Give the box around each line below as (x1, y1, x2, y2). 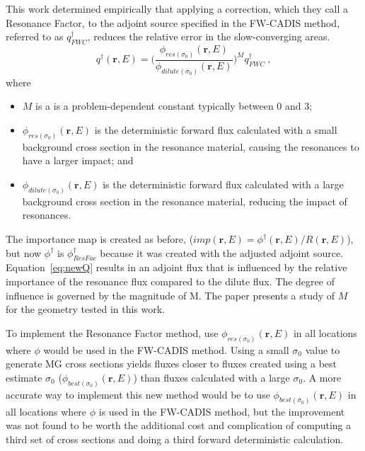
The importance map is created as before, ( (6, 232, 194, 246)
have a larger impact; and (22, 153, 134, 168)
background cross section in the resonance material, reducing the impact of (22, 193, 347, 208)
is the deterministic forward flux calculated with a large (103, 176, 344, 191)
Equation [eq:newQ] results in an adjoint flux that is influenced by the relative (6, 260, 347, 275)
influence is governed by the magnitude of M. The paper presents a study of (6, 287, 335, 302)
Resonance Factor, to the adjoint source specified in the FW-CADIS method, (6, 15, 340, 30)
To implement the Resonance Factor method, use (6, 325, 219, 340)
